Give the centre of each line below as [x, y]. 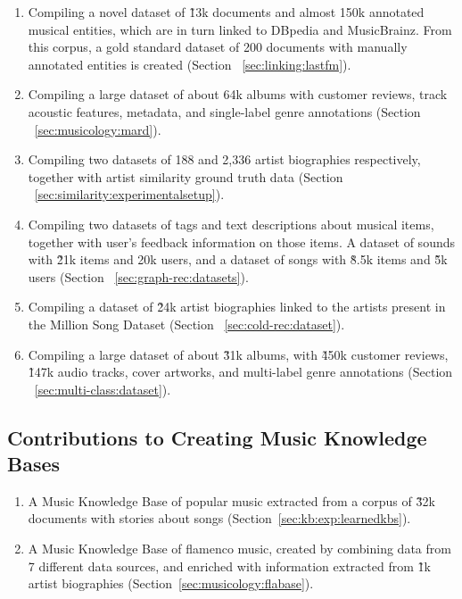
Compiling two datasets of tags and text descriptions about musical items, [231, 224]
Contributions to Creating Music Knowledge [217, 437]
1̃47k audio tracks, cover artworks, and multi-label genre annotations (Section [240, 372]
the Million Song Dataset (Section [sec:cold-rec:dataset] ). [186, 324]
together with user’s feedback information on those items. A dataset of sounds [241, 241]
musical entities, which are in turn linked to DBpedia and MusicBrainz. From [240, 29]
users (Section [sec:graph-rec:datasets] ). [138, 276]
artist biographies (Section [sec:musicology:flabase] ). [171, 583]
